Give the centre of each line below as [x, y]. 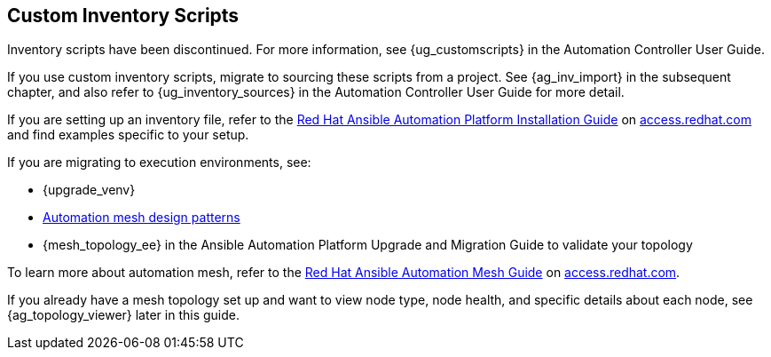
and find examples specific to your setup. [128, 135]
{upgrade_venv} [89, 190]
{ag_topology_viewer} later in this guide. [123, 315]
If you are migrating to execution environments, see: [159, 163]
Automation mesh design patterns [142, 218]
